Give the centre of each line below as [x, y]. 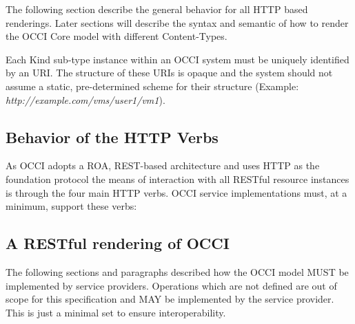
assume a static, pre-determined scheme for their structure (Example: [152, 86]
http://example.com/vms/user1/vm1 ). [85, 99]
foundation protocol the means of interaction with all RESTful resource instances [177, 179]
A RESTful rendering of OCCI [118, 243]
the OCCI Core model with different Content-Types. [116, 36]
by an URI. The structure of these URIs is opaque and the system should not [169, 73]
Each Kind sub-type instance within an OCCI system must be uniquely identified [177, 59]
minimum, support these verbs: [71, 206]
